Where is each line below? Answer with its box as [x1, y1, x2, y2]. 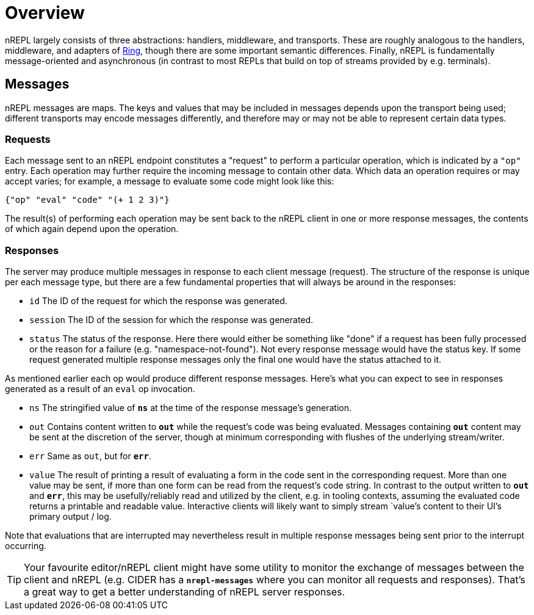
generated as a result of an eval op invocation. [5, 384, 195, 395]
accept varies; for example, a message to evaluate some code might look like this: [5, 176, 334, 187]
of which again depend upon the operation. [5, 224, 179, 235]
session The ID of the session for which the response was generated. [29, 315, 314, 326]
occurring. [5, 540, 46, 551]
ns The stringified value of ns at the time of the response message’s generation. [29, 402, 352, 413]
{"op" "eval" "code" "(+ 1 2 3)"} [5, 195, 170, 205]
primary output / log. [29, 511, 112, 522]
